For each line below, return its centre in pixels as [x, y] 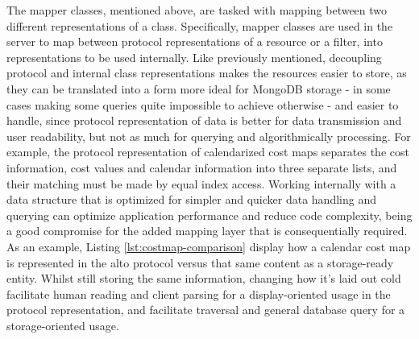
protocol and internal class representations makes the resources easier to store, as [207, 73]
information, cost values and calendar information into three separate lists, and [202, 167]
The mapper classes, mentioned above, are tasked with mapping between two [197, 10]
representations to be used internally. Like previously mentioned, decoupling [194, 57]
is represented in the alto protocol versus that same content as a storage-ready [200, 262]
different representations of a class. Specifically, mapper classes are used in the [200, 25]
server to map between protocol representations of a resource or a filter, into [195, 41]
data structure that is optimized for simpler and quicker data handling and [191, 199]
